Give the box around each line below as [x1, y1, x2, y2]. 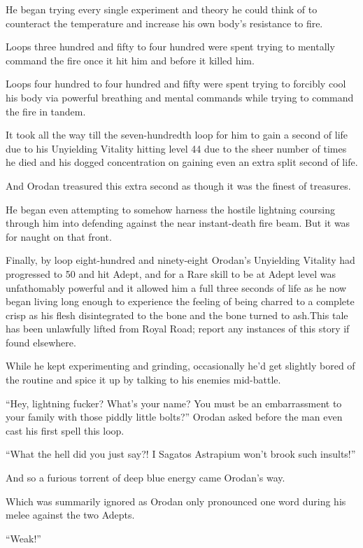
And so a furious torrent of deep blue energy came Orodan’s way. [6, 470, 285, 485]
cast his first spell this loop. [6, 423, 124, 437]
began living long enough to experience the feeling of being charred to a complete [6, 294, 355, 309]
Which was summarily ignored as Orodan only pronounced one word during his [6, 493, 346, 508]
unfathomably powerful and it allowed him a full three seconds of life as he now [6, 280, 347, 295]
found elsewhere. [6, 335, 76, 349]
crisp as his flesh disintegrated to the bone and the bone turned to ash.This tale [6, 307, 348, 322]
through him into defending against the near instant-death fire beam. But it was [6, 216, 350, 230]
